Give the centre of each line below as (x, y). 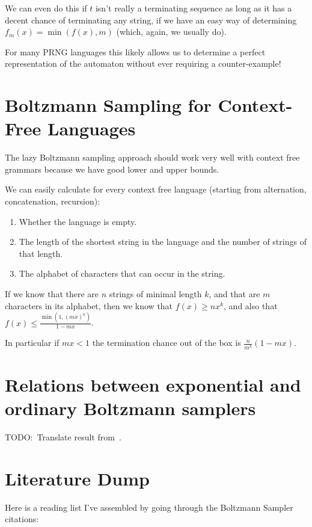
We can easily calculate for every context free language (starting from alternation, (156, 189)
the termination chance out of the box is (167, 343)
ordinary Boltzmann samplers (130, 408)
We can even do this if (46, 8)
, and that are (234, 294)
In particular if (32, 343)
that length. (41, 253)
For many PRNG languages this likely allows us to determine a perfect (135, 51)
